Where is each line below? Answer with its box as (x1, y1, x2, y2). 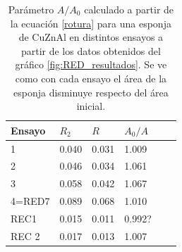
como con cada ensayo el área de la (15, 70, 167, 85)
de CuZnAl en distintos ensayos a (18, 30, 164, 44)
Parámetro (8, 2, 54, 16)
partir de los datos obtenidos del (20, 43, 161, 58)
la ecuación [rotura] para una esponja (10, 15, 171, 30)
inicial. (76, 99, 106, 113)
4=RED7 (11, 194, 50, 208)
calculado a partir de (84, 2, 174, 16)
